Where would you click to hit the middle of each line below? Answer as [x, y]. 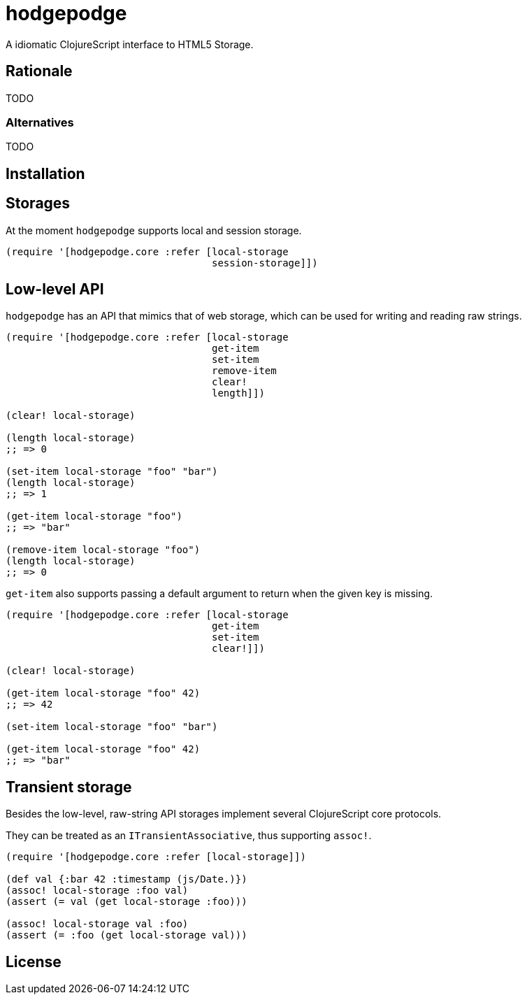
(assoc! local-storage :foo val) [97, 891]
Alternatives [40, 122]
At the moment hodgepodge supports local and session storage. [154, 230]
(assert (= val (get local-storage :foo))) [127, 902]
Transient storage [69, 787]
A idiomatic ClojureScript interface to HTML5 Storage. [130, 44]
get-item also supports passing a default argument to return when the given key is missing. [219, 594]
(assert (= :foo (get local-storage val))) [127, 935]
